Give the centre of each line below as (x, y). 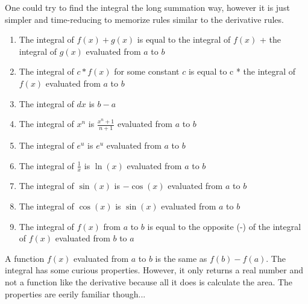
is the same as (181, 258)
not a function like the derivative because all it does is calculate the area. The (149, 281)
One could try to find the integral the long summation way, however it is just (147, 7)
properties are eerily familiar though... (75, 293)
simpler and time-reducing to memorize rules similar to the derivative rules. (144, 19)
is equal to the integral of (184, 39)
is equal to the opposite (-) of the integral (224, 226)
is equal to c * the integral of (242, 71)
